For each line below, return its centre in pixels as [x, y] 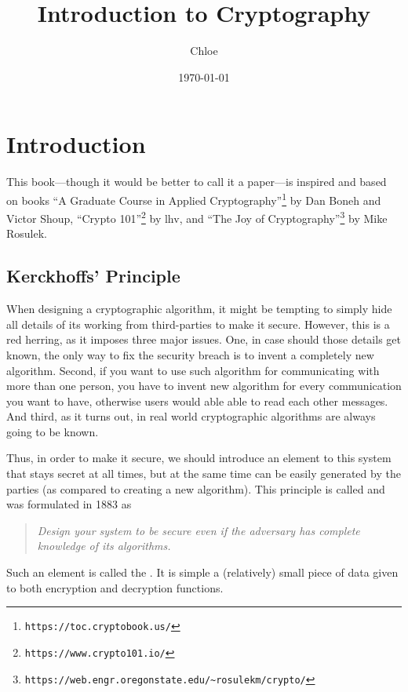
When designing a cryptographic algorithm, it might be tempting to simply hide [199, 309]
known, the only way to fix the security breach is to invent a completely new [190, 354]
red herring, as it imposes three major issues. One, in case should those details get [204, 339]
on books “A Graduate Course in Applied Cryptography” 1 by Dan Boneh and [194, 198]
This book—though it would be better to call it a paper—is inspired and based [197, 182]
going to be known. [53, 431]
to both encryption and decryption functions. [115, 587]
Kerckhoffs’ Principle [93, 276]
